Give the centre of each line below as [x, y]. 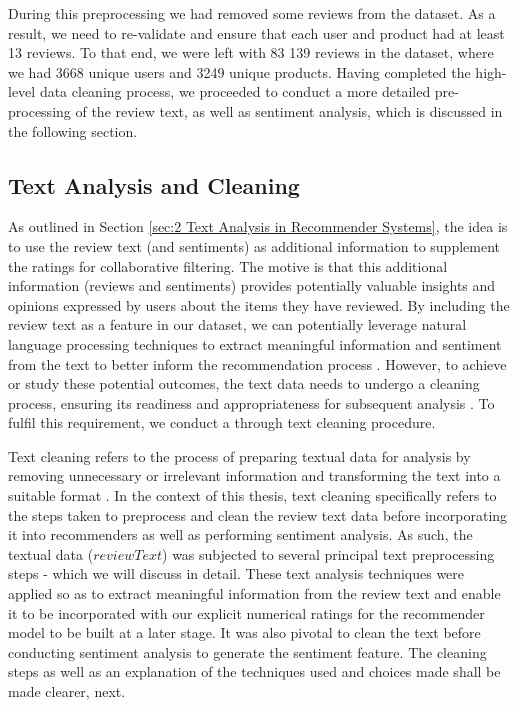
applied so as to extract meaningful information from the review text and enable [254, 593]
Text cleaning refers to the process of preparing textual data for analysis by [239, 455]
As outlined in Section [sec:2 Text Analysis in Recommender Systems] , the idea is [258, 226]
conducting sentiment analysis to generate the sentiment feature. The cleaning [247, 651]
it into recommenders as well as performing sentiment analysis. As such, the [240, 534]
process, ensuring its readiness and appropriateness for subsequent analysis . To [251, 402]
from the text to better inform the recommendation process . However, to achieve [257, 363]
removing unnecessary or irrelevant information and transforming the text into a [254, 475]
